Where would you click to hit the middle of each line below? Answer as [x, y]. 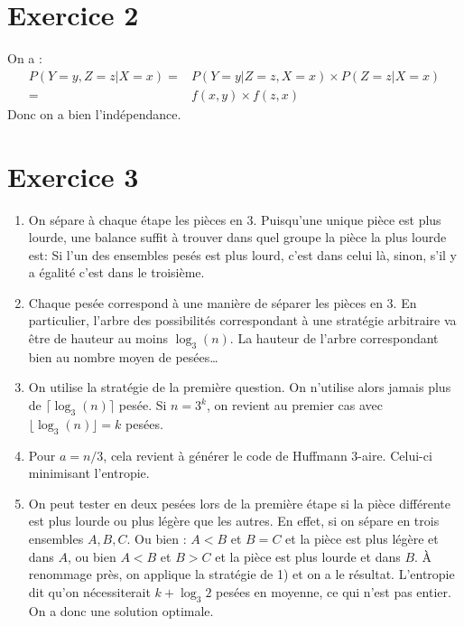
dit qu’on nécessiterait [89, 591]
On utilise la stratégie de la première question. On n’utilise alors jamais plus [240, 387]
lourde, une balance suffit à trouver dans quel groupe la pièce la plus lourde [237, 237]
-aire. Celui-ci [395, 455]
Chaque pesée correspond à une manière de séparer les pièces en [205, 302]
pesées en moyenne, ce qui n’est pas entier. [334, 591]
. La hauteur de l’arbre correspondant [334, 338]
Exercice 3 [73, 176]
